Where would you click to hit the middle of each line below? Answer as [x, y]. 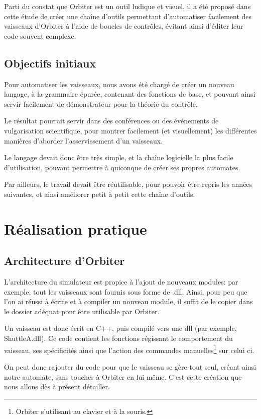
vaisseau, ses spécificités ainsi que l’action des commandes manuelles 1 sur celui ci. [129, 349]
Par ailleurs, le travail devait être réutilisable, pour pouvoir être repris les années [128, 184]
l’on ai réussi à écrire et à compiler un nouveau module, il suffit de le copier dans [128, 301]
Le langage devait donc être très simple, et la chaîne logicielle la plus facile [119, 157]
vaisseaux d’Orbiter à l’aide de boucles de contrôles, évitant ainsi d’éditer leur [124, 26]
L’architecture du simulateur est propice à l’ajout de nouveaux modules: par [121, 282]
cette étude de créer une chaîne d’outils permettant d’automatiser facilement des [128, 16]
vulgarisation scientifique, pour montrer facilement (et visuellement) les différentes [130, 130]
